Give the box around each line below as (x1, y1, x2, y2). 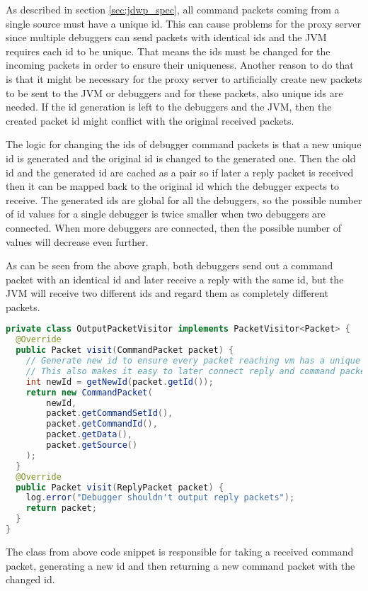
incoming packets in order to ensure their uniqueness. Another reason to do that (6, 57, 354, 72)
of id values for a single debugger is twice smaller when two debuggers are (6, 206, 326, 221)
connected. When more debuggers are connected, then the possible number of (6, 220, 342, 235)
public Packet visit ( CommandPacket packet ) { (16, 345, 234, 356)
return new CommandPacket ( (25, 387, 153, 398)
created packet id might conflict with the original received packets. (6, 113, 294, 128)
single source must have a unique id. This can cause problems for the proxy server (6, 16, 362, 30)
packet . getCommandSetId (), (46, 408, 173, 419)
